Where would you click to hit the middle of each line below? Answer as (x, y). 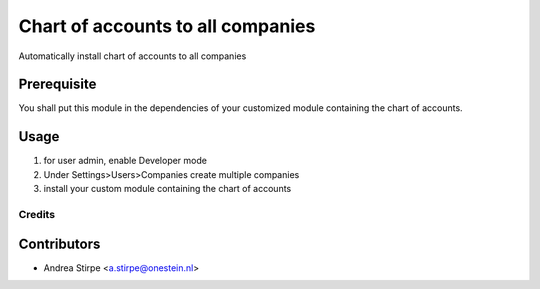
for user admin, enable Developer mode (125, 161)
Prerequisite (57, 84)
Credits (36, 214)
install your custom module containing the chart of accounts (167, 189)
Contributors (59, 243)
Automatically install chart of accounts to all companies (132, 56)
